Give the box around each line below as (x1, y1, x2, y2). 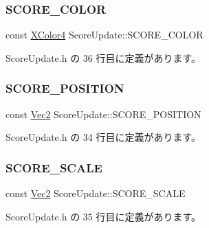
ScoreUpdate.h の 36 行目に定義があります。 (5, 50, 201, 65)
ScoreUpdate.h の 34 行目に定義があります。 (5, 130, 201, 144)
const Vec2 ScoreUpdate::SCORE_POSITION (5, 106, 201, 121)
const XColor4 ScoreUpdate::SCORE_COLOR (5, 27, 203, 42)
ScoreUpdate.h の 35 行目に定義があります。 (5, 209, 201, 223)
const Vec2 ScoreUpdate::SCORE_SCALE (5, 186, 186, 201)
